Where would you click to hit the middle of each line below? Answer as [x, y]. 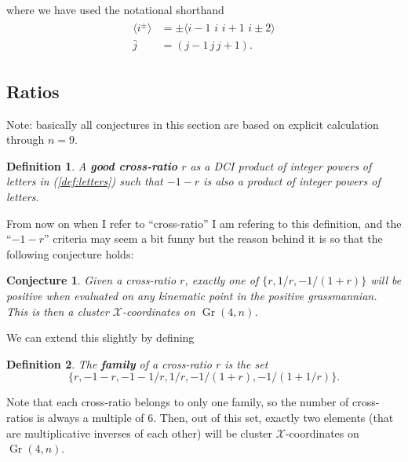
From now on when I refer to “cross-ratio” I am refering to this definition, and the [204, 223]
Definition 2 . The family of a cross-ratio [109, 363]
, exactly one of [222, 280]
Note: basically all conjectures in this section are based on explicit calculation [193, 124]
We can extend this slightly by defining [100, 337]
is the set [246, 363]
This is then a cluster [58, 311]
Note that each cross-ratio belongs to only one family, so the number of [178, 402]
